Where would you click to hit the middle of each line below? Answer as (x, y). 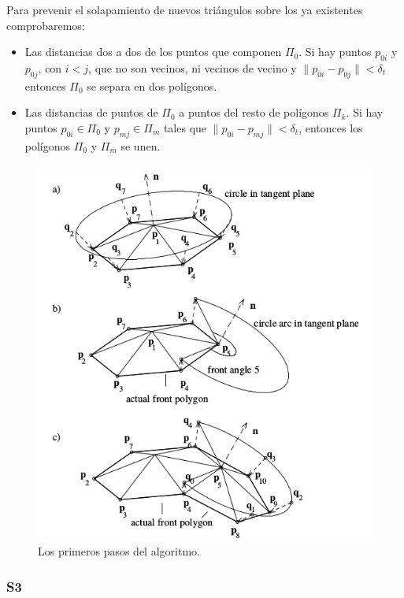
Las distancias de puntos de (91, 112)
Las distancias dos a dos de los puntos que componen (153, 52)
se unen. (141, 145)
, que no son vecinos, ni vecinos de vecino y (193, 67)
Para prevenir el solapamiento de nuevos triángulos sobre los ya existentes (185, 9)
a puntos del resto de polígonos (254, 112)
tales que (185, 127)
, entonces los (331, 127)
